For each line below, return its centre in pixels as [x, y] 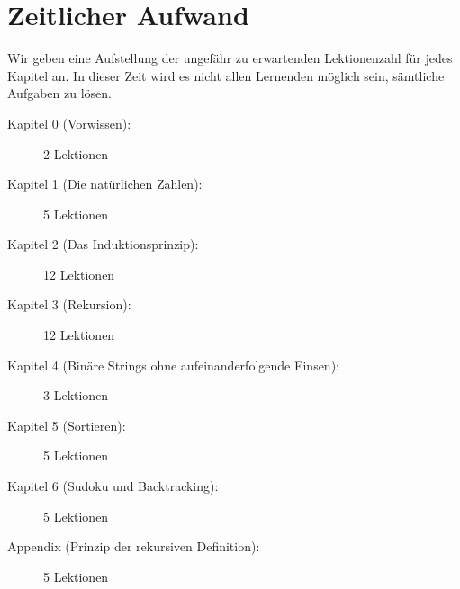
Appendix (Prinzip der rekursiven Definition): [134, 546]
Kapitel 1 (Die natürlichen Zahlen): [105, 184]
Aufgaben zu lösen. [59, 93]
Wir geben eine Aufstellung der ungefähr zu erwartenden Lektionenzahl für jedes [230, 58]
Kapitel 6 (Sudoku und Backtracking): [113, 486]
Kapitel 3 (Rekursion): [69, 304]
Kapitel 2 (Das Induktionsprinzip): [103, 244]
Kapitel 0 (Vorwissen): [69, 123]
